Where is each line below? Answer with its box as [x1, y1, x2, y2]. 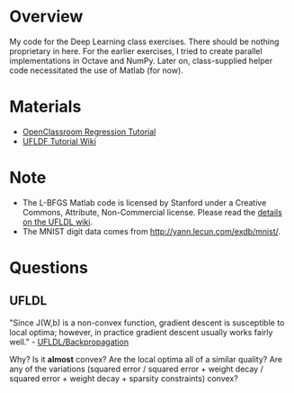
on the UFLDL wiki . [22, 216, 93, 227]
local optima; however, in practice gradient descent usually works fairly [9, 326, 273, 337]
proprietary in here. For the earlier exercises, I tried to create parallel [9, 45, 263, 56]
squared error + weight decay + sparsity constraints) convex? [9, 372, 238, 384]
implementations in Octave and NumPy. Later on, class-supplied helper [9, 55, 272, 66]
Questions [9, 258, 88, 278]
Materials [9, 96, 82, 117]
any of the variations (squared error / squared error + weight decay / [9, 363, 263, 374]
